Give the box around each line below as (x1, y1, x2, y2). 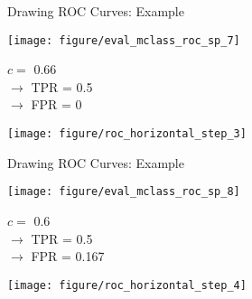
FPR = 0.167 (31, 247, 105, 266)
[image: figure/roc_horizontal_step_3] (7, 127, 247, 141)
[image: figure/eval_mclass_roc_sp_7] (7, 33, 240, 47)
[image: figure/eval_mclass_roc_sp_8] (7, 185, 240, 199)
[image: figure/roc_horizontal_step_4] (7, 278, 247, 292)
